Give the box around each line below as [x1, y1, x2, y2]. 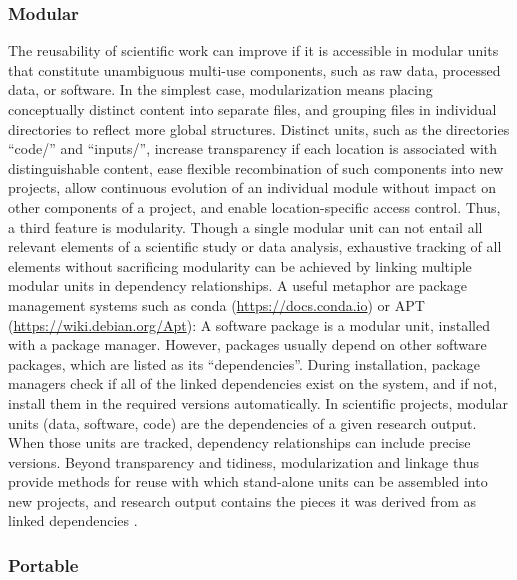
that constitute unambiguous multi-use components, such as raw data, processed [8, 59, 501, 80]
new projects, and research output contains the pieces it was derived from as [8, 490, 477, 511]
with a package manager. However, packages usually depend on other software [8, 334, 487, 355]
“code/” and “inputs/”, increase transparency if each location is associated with [8, 138, 498, 159]
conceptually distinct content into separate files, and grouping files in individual [8, 99, 497, 119]
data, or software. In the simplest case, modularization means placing [8, 79, 433, 100]
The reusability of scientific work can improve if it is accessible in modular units [8, 40, 499, 61]
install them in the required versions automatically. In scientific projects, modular [8, 392, 508, 413]
